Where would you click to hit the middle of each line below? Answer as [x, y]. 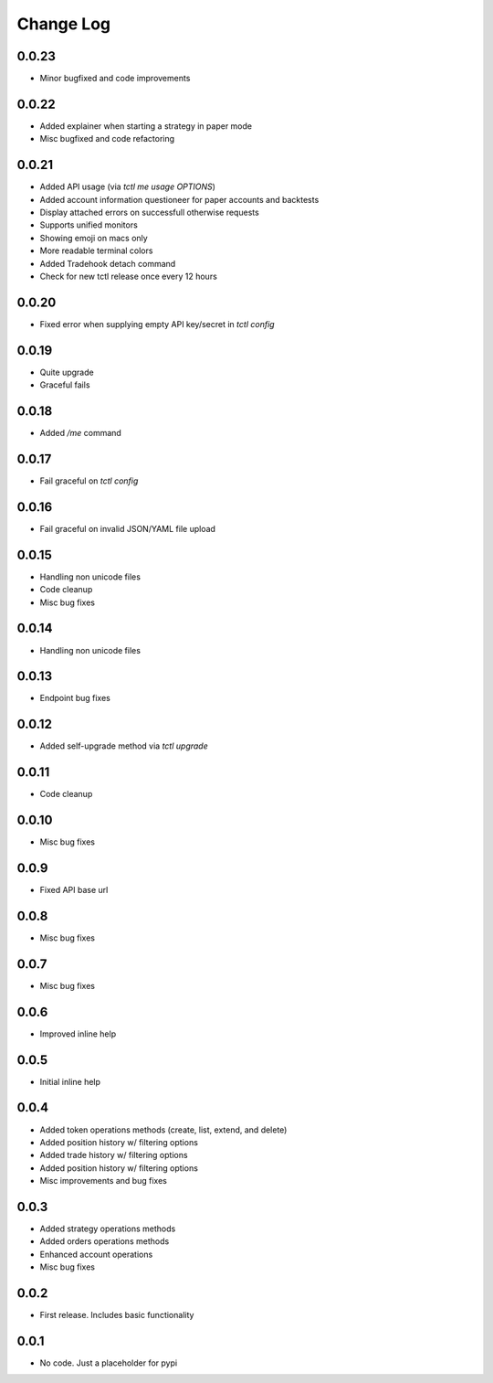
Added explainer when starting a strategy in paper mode [146, 126]
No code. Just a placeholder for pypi [109, 1363]
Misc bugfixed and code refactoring [107, 139]
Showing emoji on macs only [94, 238]
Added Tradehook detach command [108, 263]
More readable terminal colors [96, 250]
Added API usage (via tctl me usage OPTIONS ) [128, 186]
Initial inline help [70, 1081]
